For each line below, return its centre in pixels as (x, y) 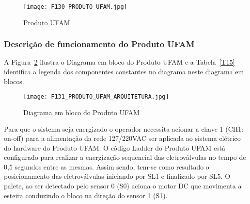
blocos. (14, 81)
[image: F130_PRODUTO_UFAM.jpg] (75, 7)
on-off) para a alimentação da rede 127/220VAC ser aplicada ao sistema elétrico (122, 138)
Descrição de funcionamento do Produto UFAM (99, 44)
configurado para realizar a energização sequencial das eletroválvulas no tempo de (125, 157)
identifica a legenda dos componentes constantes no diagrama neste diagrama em (124, 72)
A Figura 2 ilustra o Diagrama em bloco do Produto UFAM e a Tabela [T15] (119, 62)
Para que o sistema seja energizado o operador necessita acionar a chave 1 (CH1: (124, 128)
